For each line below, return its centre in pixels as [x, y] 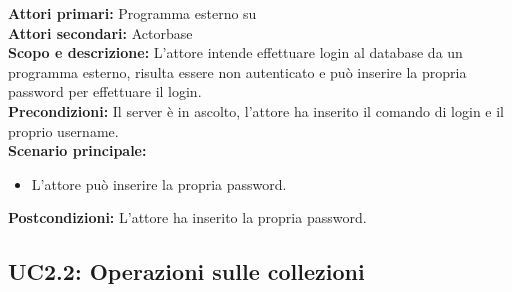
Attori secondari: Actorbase [100, 32]
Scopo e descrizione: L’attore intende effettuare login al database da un [235, 52]
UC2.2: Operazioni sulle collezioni [186, 271]
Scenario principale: [77, 150]
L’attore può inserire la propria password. [159, 183]
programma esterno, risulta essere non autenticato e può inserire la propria [237, 71]
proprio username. [63, 130]
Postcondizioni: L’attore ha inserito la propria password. [187, 217]
